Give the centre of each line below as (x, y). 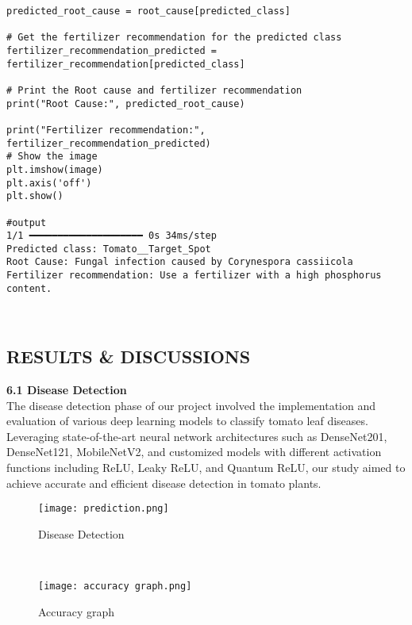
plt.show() (35, 196)
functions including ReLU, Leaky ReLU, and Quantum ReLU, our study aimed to (206, 467)
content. (29, 288)
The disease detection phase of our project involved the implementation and (191, 405)
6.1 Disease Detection (67, 389)
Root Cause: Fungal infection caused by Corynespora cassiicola (180, 262)
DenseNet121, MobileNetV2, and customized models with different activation (194, 452)
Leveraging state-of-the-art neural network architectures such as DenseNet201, (197, 436)
